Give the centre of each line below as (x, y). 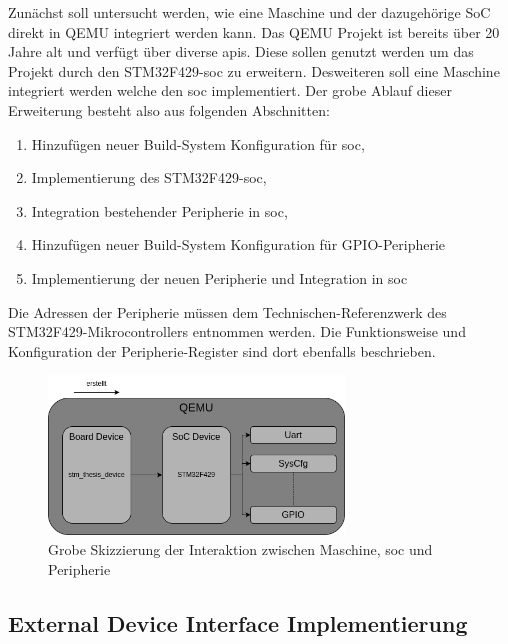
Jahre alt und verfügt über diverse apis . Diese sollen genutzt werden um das (241, 51)
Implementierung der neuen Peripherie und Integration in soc (219, 277)
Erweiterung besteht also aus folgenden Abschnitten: (169, 109)
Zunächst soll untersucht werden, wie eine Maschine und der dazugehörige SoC (249, 12)
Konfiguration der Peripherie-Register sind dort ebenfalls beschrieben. (222, 350)
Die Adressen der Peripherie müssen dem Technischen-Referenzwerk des (227, 311)
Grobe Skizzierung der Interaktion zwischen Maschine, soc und (240, 548)
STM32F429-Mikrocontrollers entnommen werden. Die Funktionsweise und (237, 331)
